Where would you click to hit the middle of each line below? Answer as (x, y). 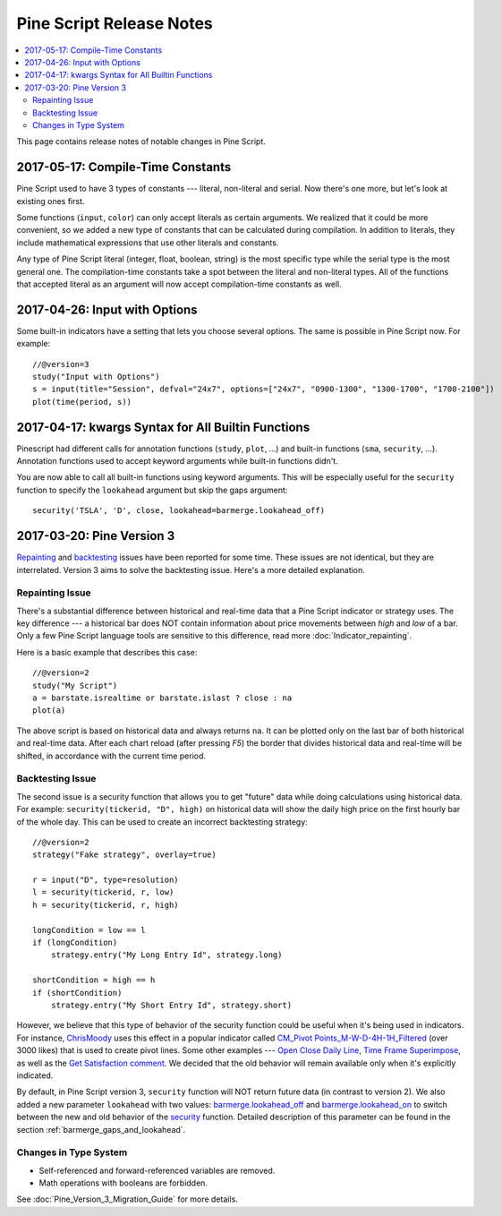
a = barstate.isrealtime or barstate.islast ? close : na (162, 698)
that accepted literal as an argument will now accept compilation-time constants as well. (179, 284)
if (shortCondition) (77, 993)
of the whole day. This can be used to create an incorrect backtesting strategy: (162, 822)
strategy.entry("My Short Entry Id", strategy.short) (171, 1005)
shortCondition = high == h (94, 980)
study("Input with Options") (96, 377)
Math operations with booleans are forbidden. (123, 1183)
